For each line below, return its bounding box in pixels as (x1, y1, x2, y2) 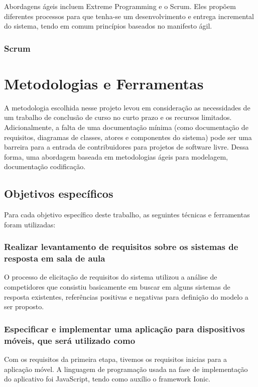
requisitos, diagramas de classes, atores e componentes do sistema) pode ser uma (4, 132, 252, 142)
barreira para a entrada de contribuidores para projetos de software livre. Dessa (4, 142, 249, 152)
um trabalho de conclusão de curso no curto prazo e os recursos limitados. (4, 112, 232, 122)
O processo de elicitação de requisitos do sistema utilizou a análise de (4, 272, 217, 282)
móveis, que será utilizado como (4, 334, 136, 346)
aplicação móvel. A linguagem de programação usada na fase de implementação (4, 363, 248, 374)
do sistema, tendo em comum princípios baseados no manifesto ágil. (4, 21, 212, 31)
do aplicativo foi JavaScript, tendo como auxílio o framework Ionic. (4, 373, 210, 384)
